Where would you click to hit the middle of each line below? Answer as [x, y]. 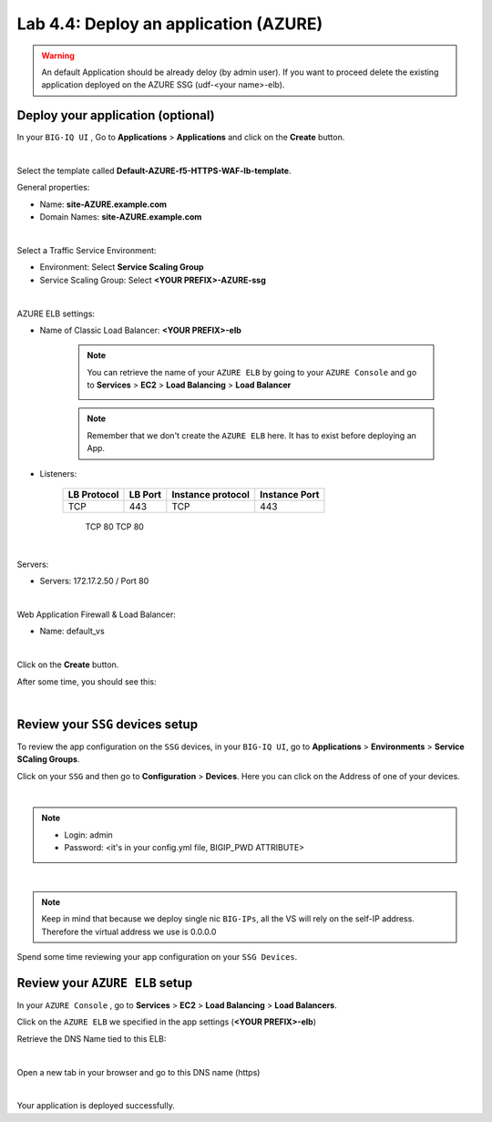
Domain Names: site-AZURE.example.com [121, 217]
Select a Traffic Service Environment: [87, 250]
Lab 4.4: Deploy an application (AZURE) [170, 24]
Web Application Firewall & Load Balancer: [97, 614]
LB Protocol [93, 495]
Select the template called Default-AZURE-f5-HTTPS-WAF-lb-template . [154, 171]
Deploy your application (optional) [116, 115]
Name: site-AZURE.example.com [103, 204]
